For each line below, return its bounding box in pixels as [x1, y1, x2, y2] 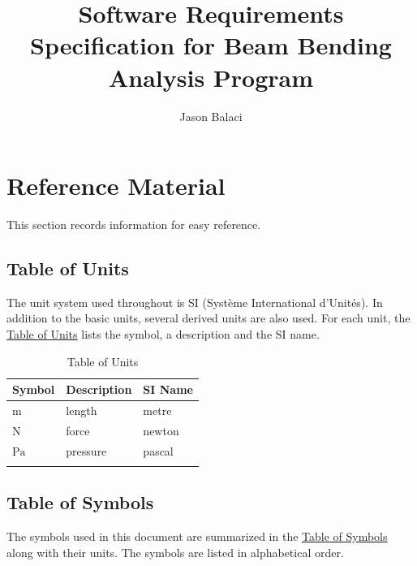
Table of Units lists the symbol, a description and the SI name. [6, 326, 320, 343]
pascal [143, 442, 174, 459]
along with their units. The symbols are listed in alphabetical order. [6, 543, 344, 560]
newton [143, 421, 179, 439]
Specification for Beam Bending [30, 28, 392, 62]
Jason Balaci [179, 107, 243, 124]
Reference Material [6, 169, 226, 202]
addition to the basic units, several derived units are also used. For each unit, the [6, 309, 411, 326]
